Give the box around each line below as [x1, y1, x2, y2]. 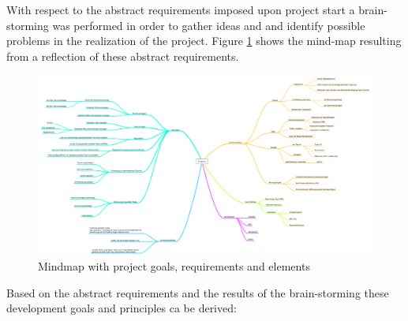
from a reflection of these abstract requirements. [6, 47, 239, 64]
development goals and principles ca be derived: [6, 300, 237, 316]
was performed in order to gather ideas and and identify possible [52, 17, 365, 33]
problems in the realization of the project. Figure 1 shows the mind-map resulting [6, 32, 402, 49]
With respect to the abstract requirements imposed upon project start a [6, 2, 355, 17]
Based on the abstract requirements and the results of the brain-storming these [6, 284, 389, 300]
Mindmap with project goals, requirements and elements [38, 258, 310, 274]
